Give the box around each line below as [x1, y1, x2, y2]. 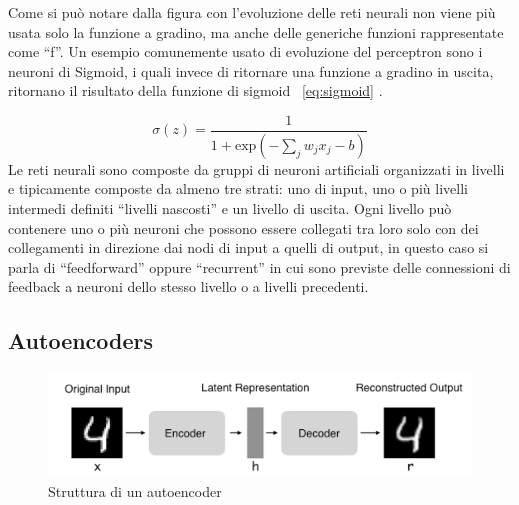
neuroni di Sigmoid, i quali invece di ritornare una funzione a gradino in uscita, [8, 60, 494, 81]
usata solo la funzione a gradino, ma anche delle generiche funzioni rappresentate [8, 21, 504, 42]
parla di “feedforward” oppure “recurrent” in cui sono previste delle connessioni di [8, 256, 511, 277]
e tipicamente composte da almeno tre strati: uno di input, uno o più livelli [8, 178, 468, 199]
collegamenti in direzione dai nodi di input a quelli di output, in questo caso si [8, 237, 489, 258]
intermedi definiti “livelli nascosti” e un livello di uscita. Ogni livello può [8, 198, 452, 219]
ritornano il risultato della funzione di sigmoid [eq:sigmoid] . [8, 80, 383, 101]
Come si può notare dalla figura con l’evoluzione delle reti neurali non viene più [8, 2, 496, 22]
